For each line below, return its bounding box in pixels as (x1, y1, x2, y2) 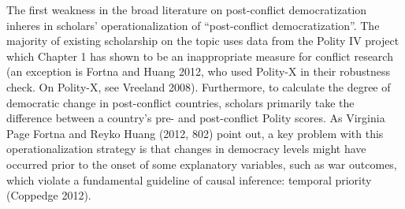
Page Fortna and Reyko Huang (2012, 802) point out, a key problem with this (6, 125, 384, 141)
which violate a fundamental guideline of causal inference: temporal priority (6, 171, 372, 188)
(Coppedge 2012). (6, 187, 91, 203)
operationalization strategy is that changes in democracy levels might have (6, 140, 366, 157)
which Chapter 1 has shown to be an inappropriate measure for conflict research (6, 47, 393, 64)
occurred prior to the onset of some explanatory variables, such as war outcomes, (6, 155, 397, 172)
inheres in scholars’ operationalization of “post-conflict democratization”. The (6, 17, 380, 33)
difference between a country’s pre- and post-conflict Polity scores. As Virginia (6, 110, 385, 126)
